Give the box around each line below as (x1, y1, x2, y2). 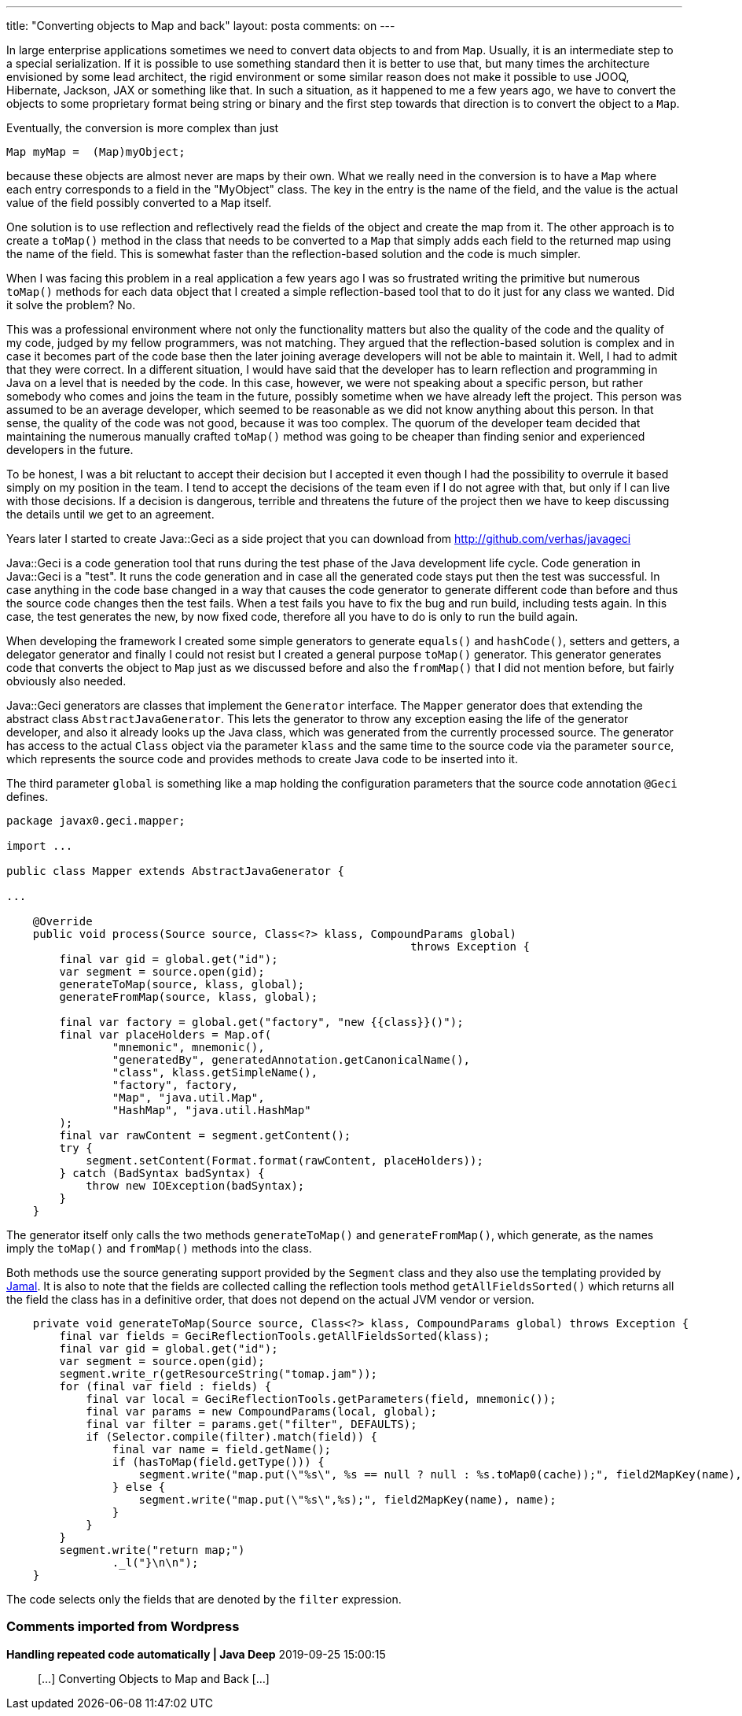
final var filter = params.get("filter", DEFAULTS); (86, 1418, 417, 1430)
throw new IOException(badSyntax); (86, 1179, 305, 1192)
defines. (6, 790, 49, 803)
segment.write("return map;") (59, 1544, 245, 1556)
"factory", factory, (112, 1079, 239, 1091)
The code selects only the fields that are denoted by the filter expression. (6, 1592, 402, 1606)
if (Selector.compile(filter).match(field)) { (86, 1430, 378, 1443)
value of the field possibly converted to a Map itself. (6, 196, 272, 209)
